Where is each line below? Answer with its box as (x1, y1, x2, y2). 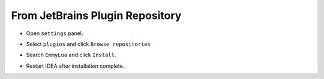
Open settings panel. (26, 30, 83, 37)
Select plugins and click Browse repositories (26, 40, 151, 48)
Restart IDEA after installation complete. (26, 62, 125, 69)
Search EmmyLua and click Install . (26, 51, 116, 59)
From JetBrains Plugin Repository (11, 9, 182, 22)
